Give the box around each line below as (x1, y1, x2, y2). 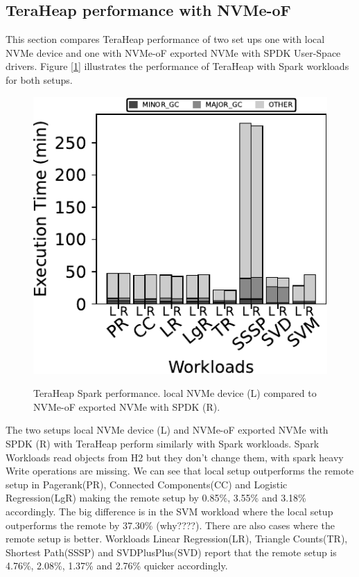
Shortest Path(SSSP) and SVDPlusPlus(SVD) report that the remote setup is (6, 544, 337, 559)
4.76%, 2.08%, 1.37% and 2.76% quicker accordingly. (6, 558, 228, 573)
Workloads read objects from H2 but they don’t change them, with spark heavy (6, 450, 344, 464)
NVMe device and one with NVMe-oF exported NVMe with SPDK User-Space (6, 45, 341, 60)
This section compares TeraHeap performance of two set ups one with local (6, 32, 325, 46)
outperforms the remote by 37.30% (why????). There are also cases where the (6, 517, 335, 532)
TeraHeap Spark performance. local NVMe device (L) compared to (33, 386, 317, 400)
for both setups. (6, 72, 73, 87)
